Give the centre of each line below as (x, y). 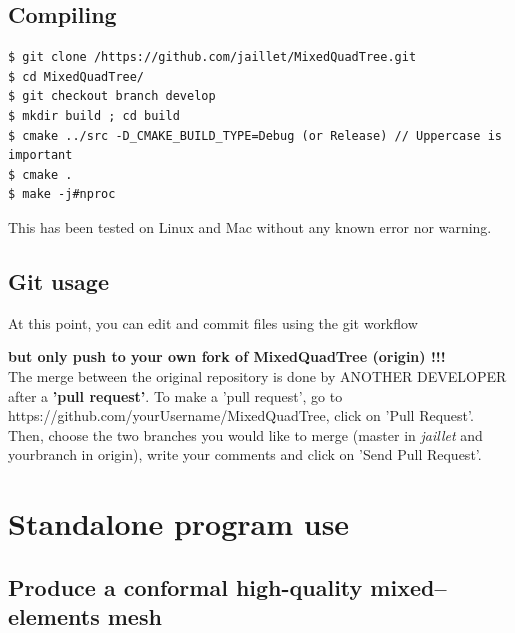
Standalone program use (179, 523)
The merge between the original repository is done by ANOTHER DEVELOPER (257, 375)
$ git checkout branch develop (112, 96)
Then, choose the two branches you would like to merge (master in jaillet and (245, 434)
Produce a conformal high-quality (185, 586)
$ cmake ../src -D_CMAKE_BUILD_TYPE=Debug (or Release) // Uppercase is (255, 135)
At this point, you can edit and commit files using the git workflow (213, 322)
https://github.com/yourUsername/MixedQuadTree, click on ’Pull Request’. (241, 415)
